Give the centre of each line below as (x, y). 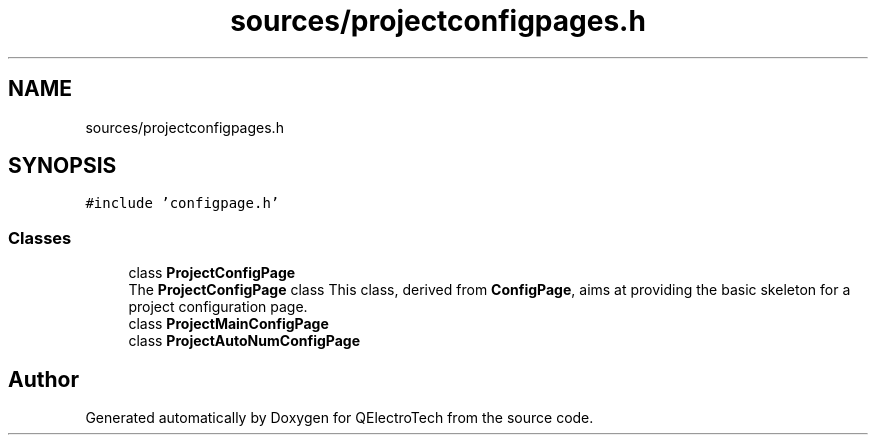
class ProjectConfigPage (212, 273)
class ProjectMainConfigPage (228, 324)
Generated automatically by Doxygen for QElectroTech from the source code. (339, 418)
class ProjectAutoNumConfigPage (244, 341)
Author (43, 379)
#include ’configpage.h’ (182, 203)
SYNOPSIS (62, 166)
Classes (40, 237)
